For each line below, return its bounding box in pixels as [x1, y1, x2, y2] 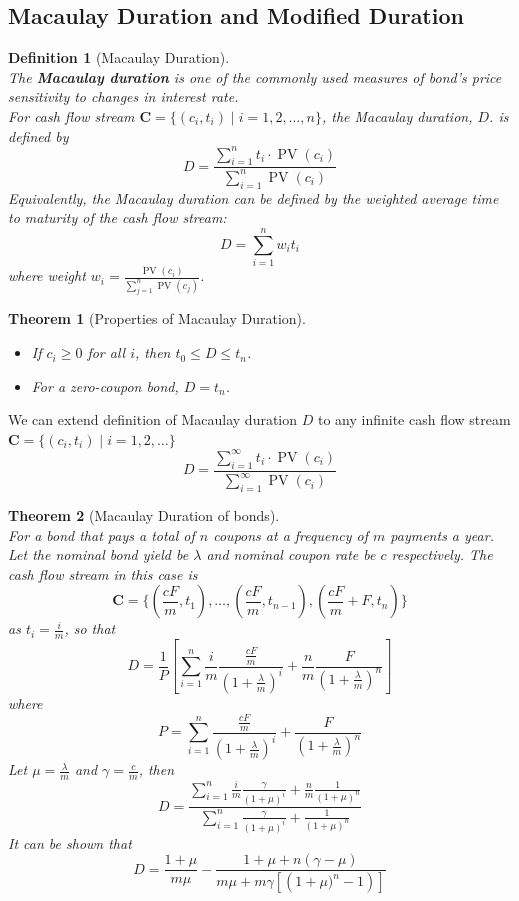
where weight [8, 265, 86, 286]
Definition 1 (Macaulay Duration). [8, 47, 230, 68]
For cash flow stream [8, 105, 135, 126]
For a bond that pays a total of [8, 524, 195, 545]
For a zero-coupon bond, [31, 375, 179, 396]
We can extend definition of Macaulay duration [8, 409, 298, 430]
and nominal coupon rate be [206, 544, 376, 565]
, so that [64, 618, 116, 639]
